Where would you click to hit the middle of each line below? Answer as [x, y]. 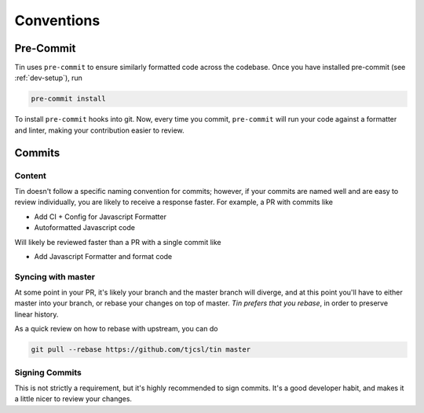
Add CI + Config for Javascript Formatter [100, 217]
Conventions [57, 20]
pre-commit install [68, 99]
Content [31, 175]
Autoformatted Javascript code [84, 228]
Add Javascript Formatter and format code [103, 256]
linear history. [37, 314]
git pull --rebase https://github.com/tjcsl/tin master [141, 350]
